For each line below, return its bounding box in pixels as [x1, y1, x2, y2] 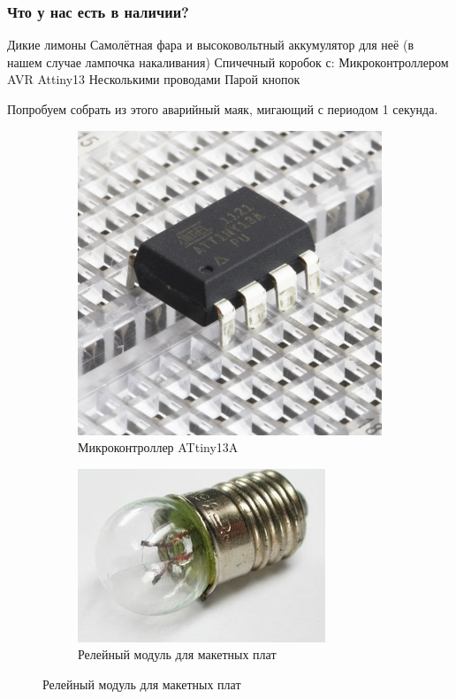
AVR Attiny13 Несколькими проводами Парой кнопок [7, 70, 300, 88]
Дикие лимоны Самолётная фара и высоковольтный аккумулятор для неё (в [7, 35, 414, 54]
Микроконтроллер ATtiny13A [78, 438, 239, 457]
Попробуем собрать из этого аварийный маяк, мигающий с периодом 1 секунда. [7, 100, 438, 118]
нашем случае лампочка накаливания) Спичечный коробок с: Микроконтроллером [7, 52, 449, 71]
